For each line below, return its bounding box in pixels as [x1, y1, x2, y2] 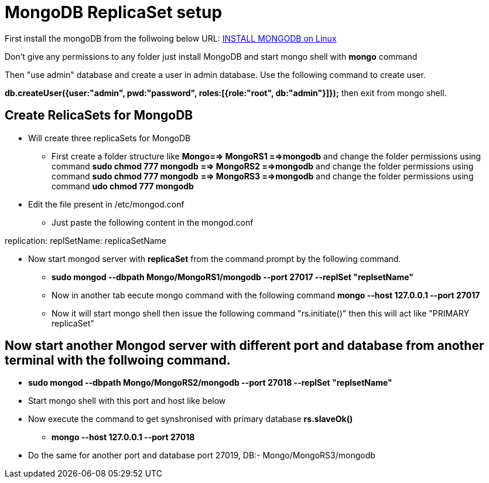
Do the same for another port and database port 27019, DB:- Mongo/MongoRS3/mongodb [28, 450, 375, 461]
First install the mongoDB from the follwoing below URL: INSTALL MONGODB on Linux [5, 33, 337, 43]
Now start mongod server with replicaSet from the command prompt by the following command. [28, 253, 401, 264]
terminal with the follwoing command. [5, 353, 231, 368]
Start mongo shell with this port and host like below [28, 396, 226, 406]
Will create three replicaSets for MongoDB [28, 132, 191, 143]
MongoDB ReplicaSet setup [5, 2, 223, 22]
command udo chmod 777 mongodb [52, 181, 194, 191]
